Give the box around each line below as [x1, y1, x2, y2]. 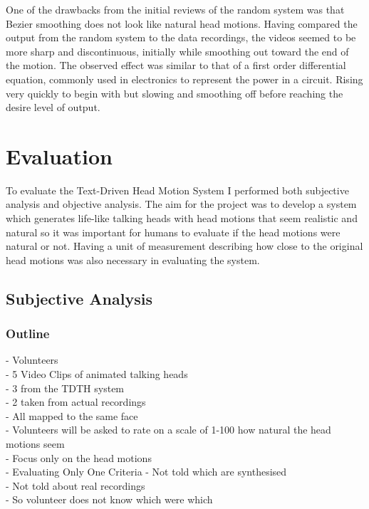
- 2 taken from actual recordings [6, 394, 146, 409]
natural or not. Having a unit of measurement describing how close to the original [6, 238, 363, 253]
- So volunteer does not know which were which [6, 492, 213, 507]
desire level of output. [6, 100, 100, 115]
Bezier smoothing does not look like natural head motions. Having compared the [6, 16, 358, 31]
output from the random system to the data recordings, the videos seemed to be [6, 30, 356, 45]
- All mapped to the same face [6, 408, 138, 423]
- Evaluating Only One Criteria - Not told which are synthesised [6, 464, 287, 479]
